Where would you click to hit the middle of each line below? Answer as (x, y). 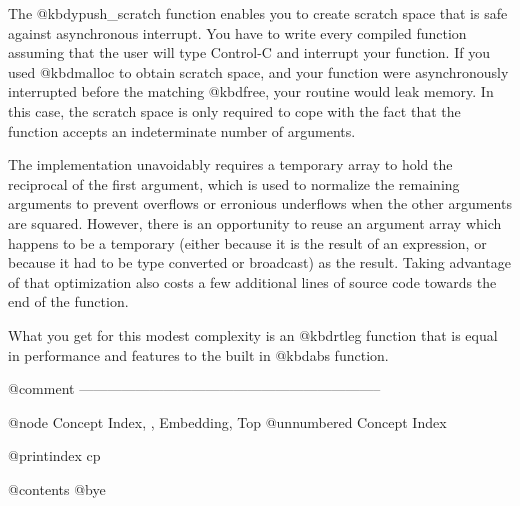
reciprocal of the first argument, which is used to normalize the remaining (234, 183)
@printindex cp (54, 455)
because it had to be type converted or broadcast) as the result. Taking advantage (259, 262)
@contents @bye (57, 488)
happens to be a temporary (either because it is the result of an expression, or (247, 242)
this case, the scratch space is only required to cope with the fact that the (234, 110)
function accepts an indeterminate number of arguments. (182, 130)
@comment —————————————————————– (194, 388)
